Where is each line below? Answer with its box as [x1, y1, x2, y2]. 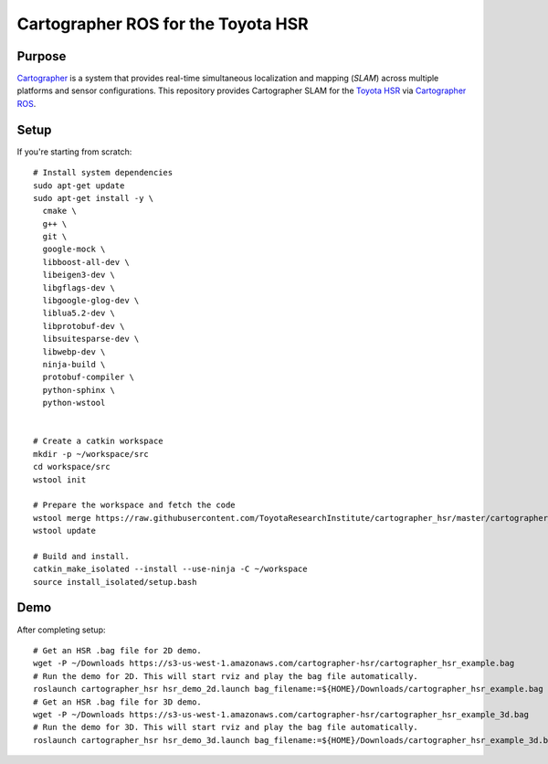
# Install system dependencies [33, 167, 174, 178]
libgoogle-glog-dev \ [42, 295, 140, 306]
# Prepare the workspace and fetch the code [33, 500, 237, 511]
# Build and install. [33, 551, 130, 561]
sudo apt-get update [33, 180, 125, 191]
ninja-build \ [42, 359, 106, 369]
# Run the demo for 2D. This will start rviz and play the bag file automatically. [33, 671, 419, 681]
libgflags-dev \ [42, 282, 116, 292]
